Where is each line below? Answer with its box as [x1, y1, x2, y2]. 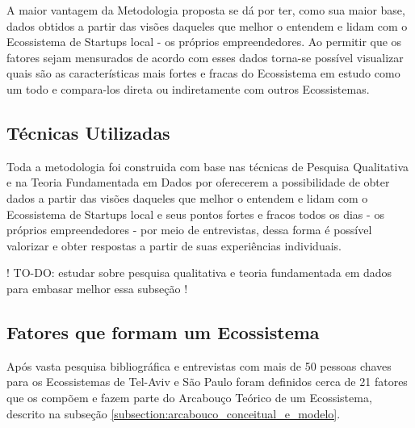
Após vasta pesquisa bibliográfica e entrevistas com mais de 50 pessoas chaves [6, 357, 392, 374]
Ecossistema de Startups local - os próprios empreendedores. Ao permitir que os [6, 33, 402, 50]
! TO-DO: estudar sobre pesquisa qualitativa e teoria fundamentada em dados [6, 264, 392, 281]
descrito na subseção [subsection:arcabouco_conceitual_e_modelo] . [6, 405, 341, 422]
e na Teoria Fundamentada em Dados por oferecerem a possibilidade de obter [6, 174, 390, 191]
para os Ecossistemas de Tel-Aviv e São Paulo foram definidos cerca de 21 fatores [6, 373, 408, 390]
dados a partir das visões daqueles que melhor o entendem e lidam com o [6, 189, 368, 206]
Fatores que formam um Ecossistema [6, 319, 320, 344]
